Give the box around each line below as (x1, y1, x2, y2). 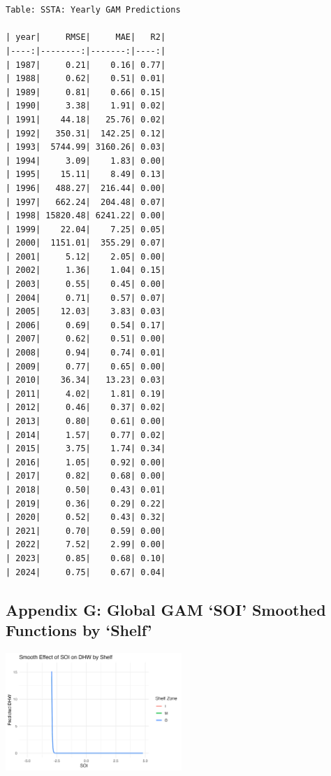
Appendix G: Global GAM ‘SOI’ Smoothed (6, 598, 326, 620)
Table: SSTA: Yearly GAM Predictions (6, 5, 181, 15)
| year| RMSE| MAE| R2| (6, 32, 166, 43)
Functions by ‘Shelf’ (6, 619, 152, 640)
